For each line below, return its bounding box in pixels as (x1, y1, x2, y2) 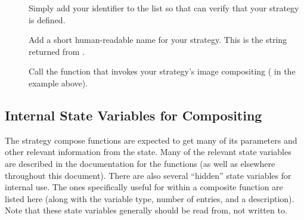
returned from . (29, 45, 85, 57)
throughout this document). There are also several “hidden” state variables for (5, 169, 291, 181)
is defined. (29, 13, 66, 26)
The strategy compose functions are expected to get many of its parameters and (5, 134, 297, 146)
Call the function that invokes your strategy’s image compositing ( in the (29, 65, 296, 78)
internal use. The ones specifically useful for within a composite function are (5, 181, 283, 193)
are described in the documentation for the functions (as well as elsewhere (5, 157, 275, 169)
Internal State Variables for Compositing (5, 106, 262, 124)
